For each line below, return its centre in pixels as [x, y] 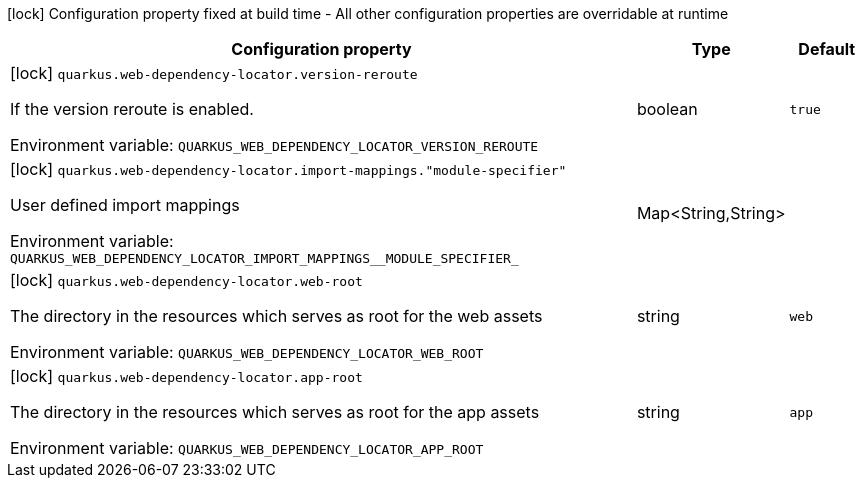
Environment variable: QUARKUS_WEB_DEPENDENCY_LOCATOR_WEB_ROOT [247, 352]
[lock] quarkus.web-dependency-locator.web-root [186, 280]
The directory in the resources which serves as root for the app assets [275, 412]
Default [827, 49]
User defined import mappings [125, 205]
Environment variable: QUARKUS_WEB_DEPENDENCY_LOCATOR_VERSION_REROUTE [274, 145]
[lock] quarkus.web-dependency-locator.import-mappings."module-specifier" [288, 169]
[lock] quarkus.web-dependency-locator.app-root [186, 376]
